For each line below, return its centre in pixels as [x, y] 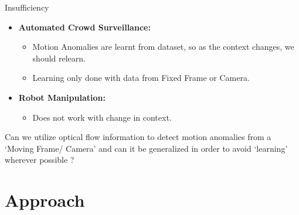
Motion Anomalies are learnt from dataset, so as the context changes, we [163, 47]
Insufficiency [27, 7]
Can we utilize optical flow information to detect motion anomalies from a [138, 137]
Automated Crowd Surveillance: [84, 27]
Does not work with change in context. [102, 117]
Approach [45, 200]
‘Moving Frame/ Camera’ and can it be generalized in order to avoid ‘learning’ [146, 148]
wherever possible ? [40, 160]
